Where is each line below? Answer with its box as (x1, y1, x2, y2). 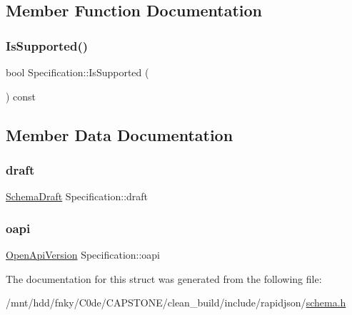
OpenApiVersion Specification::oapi (6, 247, 161, 262)
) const (6, 88, 36, 103)
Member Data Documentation (6, 123, 233, 145)
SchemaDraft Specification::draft (6, 189, 149, 204)
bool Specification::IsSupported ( (6, 65, 149, 79)
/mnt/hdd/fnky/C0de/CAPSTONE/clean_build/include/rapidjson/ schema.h (6, 295, 346, 310)
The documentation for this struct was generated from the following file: (6, 271, 322, 286)
